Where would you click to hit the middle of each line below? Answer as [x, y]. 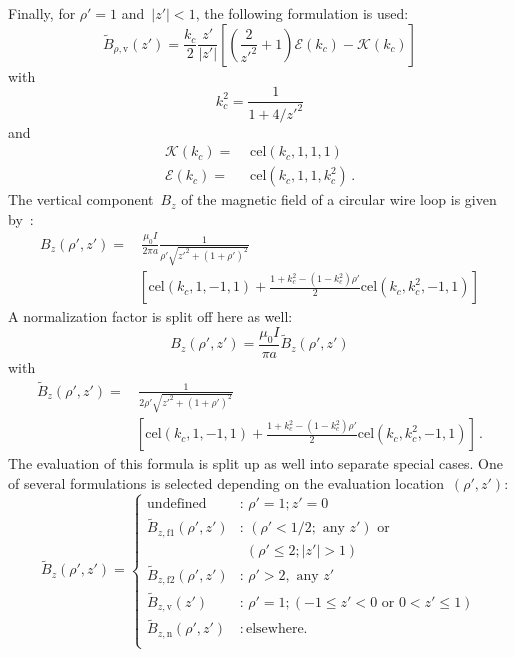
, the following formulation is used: [302, 13]
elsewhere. [276, 629]
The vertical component [81, 199]
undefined [177, 503]
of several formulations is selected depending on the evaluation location [226, 483]
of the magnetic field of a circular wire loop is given [339, 199]
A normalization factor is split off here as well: [150, 316]
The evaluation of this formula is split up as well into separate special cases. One [255, 463]
